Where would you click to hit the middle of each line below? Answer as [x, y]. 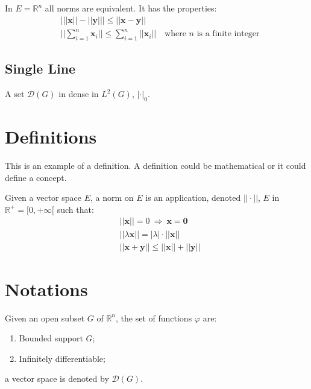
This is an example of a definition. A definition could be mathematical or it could [155, 166]
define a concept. [36, 177]
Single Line [40, 68]
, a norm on [112, 198]
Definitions [51, 137]
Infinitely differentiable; [62, 358]
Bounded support [51, 338]
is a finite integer [228, 34]
